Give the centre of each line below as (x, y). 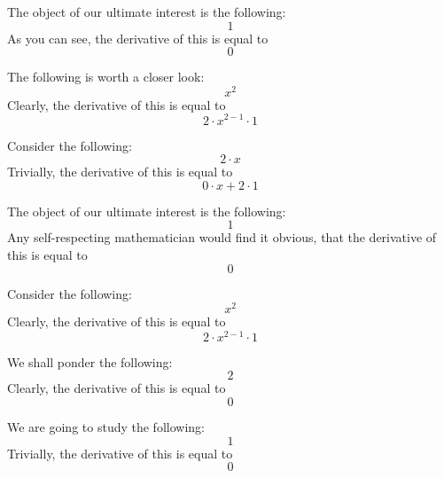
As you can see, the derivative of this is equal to (138, 38)
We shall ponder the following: (90, 361)
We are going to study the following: (106, 427)
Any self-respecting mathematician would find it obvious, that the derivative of (222, 237)
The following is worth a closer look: (106, 77)
